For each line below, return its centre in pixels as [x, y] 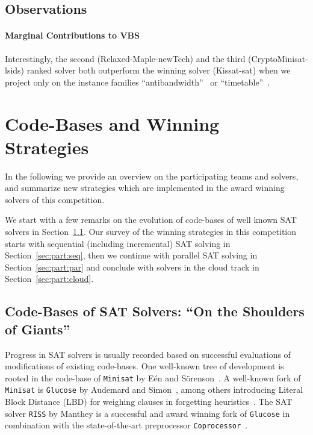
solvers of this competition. [55, 199]
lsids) [15, 70]
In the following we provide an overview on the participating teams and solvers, [152, 176]
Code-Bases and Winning [112, 123]
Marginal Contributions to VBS [72, 35]
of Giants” [38, 329]
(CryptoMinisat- [278, 58]
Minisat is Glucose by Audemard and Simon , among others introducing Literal [154, 390]
